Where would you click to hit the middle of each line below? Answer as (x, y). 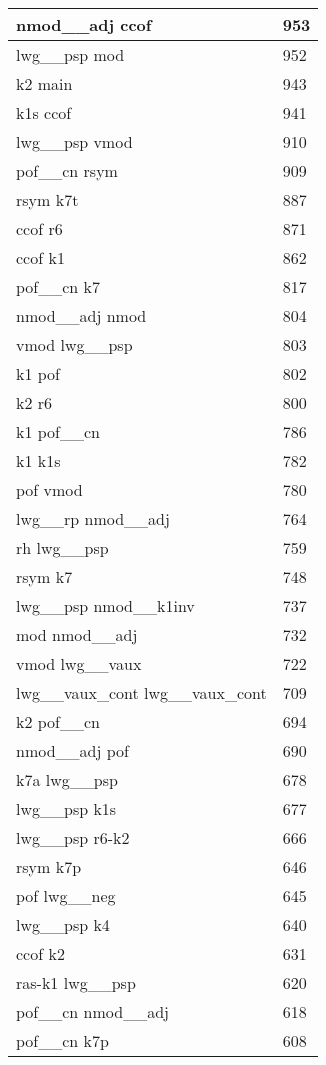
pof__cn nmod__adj (92, 1011)
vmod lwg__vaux (79, 663)
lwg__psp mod (70, 54)
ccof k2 (40, 953)
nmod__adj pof (72, 750)
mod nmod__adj (77, 634)
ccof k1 (40, 257)
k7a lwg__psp (67, 779)
